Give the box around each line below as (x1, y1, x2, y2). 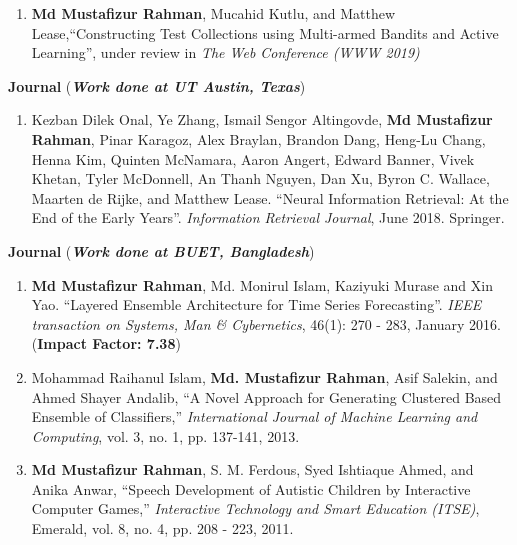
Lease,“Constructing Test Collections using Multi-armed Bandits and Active (31, 22, 499, 43)
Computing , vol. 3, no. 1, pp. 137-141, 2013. (31, 425, 300, 446)
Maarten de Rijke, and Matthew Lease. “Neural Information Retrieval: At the (31, 187, 509, 208)
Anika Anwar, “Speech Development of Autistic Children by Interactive (31, 478, 471, 499)
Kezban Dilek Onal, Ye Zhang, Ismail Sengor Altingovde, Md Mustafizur (31, 109, 493, 130)
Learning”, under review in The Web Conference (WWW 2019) (31, 42, 420, 63)
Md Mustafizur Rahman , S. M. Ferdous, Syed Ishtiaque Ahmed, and (31, 459, 474, 480)
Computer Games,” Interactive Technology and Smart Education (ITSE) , (31, 498, 480, 519)
